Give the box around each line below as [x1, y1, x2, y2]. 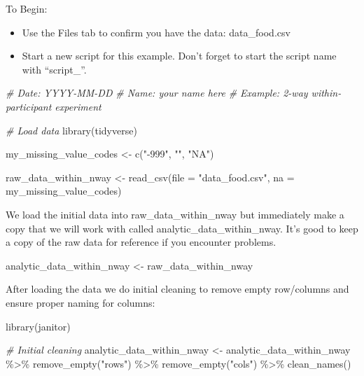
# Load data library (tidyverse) [6, 123, 137, 137]
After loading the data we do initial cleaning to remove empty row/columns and [6, 281, 349, 296]
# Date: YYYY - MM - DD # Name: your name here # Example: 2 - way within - [6, 85, 342, 100]
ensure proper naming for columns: [6, 295, 155, 309]
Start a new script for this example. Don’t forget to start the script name [22, 48, 337, 63]
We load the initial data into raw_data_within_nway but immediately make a [6, 207, 344, 221]
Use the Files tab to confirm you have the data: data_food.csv [22, 25, 290, 39]
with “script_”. [22, 62, 87, 76]
